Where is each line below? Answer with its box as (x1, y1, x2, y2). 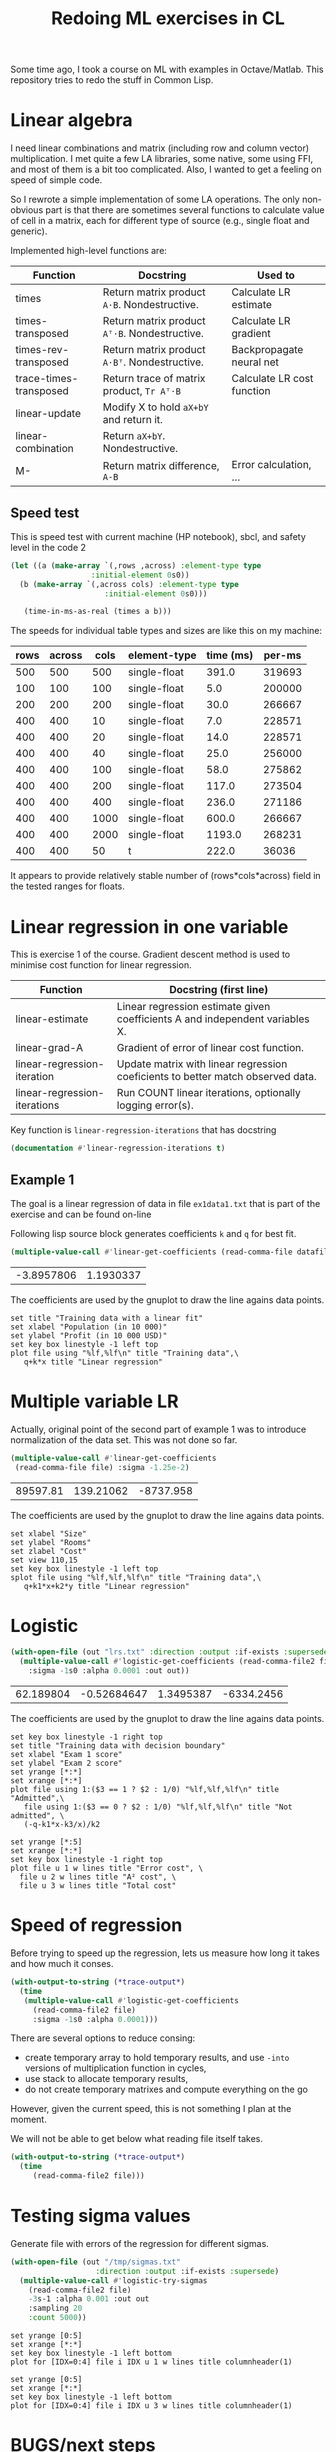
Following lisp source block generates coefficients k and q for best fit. (10, 1227, 297, 1239)
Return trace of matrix (102, 372, 206, 386)
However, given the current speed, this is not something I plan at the (10, 2103, 292, 2115)
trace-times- (15, 372, 79, 386)
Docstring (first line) (169, 983, 269, 997)
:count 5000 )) (28, 2313, 87, 2323)
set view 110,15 (10, 1555, 78, 1565)
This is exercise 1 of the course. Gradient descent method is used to (10, 948, 291, 961)
